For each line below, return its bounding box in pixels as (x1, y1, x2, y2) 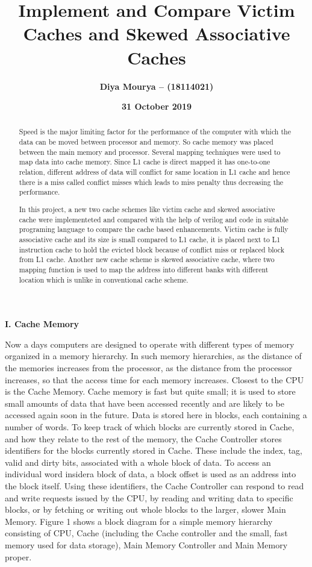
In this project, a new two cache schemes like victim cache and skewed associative (19, 204, 275, 214)
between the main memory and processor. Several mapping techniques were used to (19, 146, 281, 157)
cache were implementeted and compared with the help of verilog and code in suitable (19, 214, 289, 224)
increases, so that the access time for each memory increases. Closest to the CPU (5, 373, 304, 386)
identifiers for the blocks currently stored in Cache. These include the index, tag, (5, 444, 303, 457)
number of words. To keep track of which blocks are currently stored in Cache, (5, 420, 295, 433)
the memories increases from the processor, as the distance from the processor (5, 362, 292, 374)
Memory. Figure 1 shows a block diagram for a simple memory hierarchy (5, 515, 273, 527)
